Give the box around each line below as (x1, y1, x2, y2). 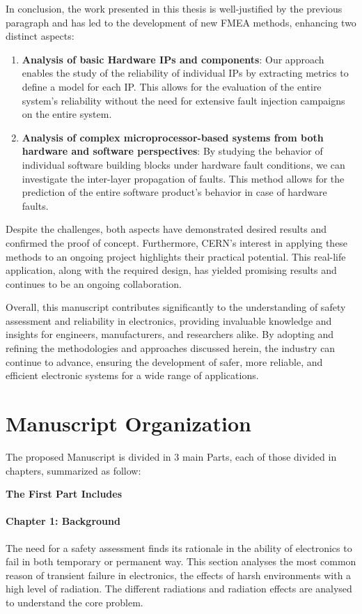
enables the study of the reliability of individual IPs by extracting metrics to (22, 66, 349, 80)
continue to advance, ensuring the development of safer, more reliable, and (6, 354, 323, 369)
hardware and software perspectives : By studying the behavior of (22, 144, 323, 158)
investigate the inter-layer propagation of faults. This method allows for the (22, 171, 345, 185)
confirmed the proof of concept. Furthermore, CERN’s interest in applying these (6, 235, 348, 250)
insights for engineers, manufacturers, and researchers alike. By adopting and (6, 327, 334, 341)
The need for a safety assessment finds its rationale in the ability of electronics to (6, 540, 352, 555)
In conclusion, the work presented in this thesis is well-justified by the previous (6, 1, 343, 15)
